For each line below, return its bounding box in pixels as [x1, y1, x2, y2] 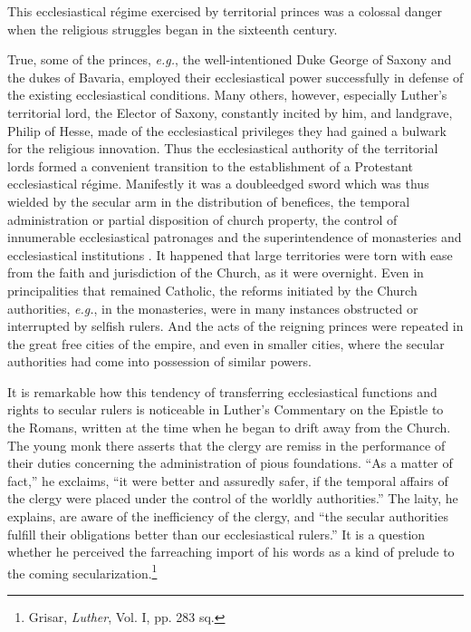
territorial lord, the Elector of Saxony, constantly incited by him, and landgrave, [7, 102, 453, 122]
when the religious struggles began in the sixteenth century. [7, 19, 338, 38]
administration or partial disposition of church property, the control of [7, 209, 398, 228]
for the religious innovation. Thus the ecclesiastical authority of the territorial [7, 139, 438, 158]
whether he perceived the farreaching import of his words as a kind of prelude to [7, 542, 455, 561]
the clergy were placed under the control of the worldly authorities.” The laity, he [7, 489, 458, 508]
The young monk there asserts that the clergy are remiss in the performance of [7, 435, 446, 454]
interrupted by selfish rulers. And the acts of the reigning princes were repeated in [7, 316, 464, 335]
